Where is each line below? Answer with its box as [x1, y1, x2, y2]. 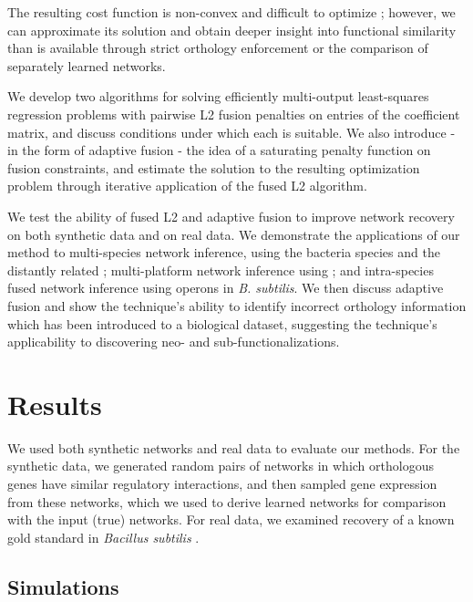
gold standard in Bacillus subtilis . [7, 527, 200, 546]
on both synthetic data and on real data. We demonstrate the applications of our [7, 224, 460, 244]
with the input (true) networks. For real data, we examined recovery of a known [7, 510, 455, 529]
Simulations [7, 572, 119, 600]
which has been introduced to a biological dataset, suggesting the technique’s [7, 314, 437, 333]
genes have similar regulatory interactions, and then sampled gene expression [7, 474, 437, 493]
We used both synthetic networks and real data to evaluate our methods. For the [7, 438, 460, 457]
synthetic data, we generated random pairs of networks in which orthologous [7, 456, 434, 475]
